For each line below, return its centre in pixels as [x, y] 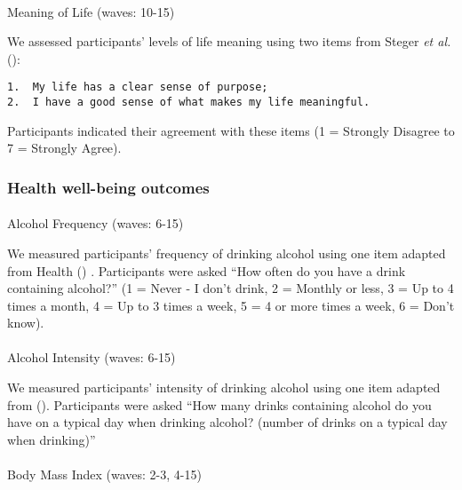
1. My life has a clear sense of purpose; [138, 87]
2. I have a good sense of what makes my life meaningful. [189, 103]
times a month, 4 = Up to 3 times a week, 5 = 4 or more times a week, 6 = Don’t [231, 305]
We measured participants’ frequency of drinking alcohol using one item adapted [227, 253]
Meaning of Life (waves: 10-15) [91, 11]
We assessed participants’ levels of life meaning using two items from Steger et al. [229, 41]
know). [26, 323]
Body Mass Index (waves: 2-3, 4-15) [104, 474]
